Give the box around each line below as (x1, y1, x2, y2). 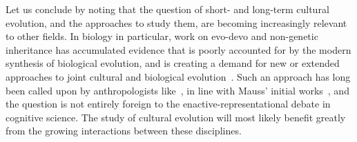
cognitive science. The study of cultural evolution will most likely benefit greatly (6, 110, 346, 124)
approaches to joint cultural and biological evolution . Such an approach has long (6, 69, 351, 83)
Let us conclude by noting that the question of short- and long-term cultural (6, 2, 329, 16)
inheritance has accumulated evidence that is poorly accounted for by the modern (6, 42, 351, 57)
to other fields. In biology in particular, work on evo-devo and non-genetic (6, 29, 318, 43)
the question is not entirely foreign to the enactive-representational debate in (6, 97, 331, 111)
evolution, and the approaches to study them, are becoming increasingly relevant (6, 15, 347, 30)
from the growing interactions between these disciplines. (6, 123, 242, 138)
